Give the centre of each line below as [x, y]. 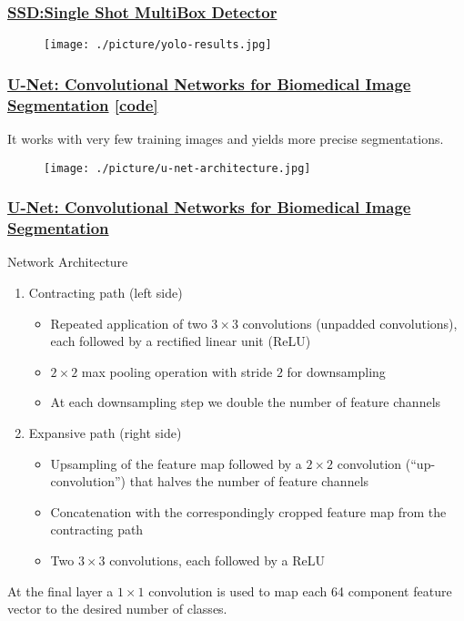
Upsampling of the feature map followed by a [176, 463]
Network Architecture [68, 262]
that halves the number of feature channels [249, 481]
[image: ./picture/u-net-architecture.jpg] [177, 168]
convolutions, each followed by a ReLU [217, 560]
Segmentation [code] [83, 104]
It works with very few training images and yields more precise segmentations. [226, 139]
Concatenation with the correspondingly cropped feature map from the [248, 511]
